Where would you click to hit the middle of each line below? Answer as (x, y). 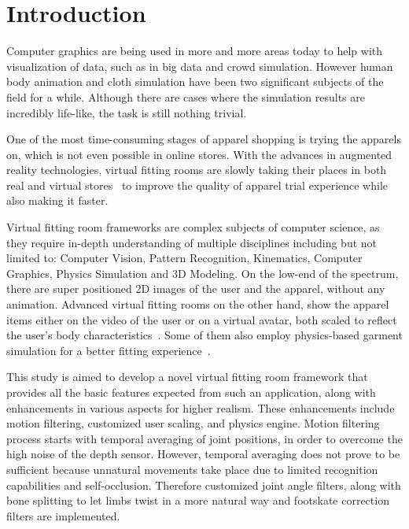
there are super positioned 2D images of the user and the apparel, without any (196, 289)
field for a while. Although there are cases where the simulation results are (186, 96)
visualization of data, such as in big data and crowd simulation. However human (200, 66)
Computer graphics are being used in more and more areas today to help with (195, 51)
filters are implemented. (63, 515)
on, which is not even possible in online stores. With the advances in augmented (199, 154)
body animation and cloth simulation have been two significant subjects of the (195, 81)
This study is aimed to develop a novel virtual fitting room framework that (187, 377)
